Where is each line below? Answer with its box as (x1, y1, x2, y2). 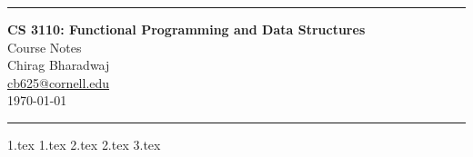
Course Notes (7, 37, 82, 56)
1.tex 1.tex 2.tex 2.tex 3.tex (7, 134, 161, 153)
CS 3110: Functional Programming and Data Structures (7, 20, 366, 38)
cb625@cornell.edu (7, 73, 110, 92)
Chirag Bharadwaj (7, 55, 110, 74)
